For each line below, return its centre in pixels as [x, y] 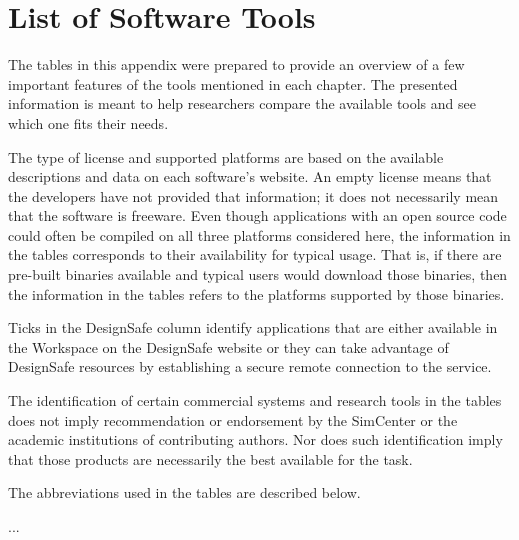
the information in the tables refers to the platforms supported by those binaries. [256, 293]
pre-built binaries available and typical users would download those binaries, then [258, 274]
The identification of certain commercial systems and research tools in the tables [255, 400]
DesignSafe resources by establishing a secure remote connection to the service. [250, 366]
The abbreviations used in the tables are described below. [184, 492]
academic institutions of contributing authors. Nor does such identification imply [255, 439]
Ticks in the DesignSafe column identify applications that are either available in [253, 327]
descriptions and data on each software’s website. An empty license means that [250, 176]
